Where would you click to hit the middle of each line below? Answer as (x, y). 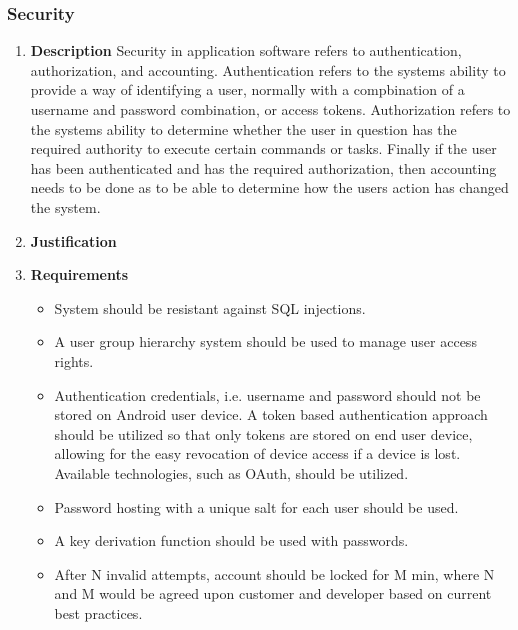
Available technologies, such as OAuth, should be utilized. (231, 472)
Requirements (79, 274)
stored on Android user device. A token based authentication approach (271, 414)
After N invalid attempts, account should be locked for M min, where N (274, 573)
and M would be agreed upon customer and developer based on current (273, 593)
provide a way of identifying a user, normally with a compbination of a (247, 89)
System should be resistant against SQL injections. (210, 307)
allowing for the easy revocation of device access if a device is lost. (257, 453)
